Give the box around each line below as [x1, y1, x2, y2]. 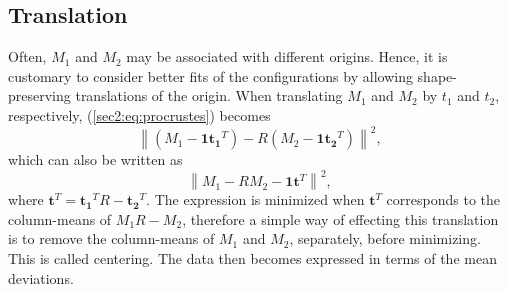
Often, [8, 46, 47, 67]
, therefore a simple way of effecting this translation [182, 208, 499, 229]
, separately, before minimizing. [289, 228, 481, 249]
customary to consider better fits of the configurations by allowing [8, 65, 413, 86]
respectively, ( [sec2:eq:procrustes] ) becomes [8, 104, 271, 125]
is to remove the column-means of [8, 228, 215, 249]
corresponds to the [386, 189, 501, 210]
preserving [8, 85, 71, 106]
